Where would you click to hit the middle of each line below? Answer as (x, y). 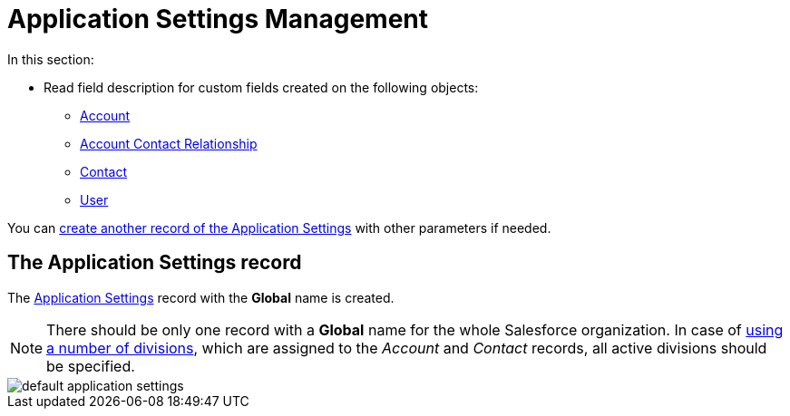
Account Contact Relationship (169, 143)
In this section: (51, 59)
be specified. (91, 366)
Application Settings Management (218, 19)
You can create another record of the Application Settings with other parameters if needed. (279, 227)
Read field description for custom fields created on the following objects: (261, 87)
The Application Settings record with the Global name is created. (201, 297)
